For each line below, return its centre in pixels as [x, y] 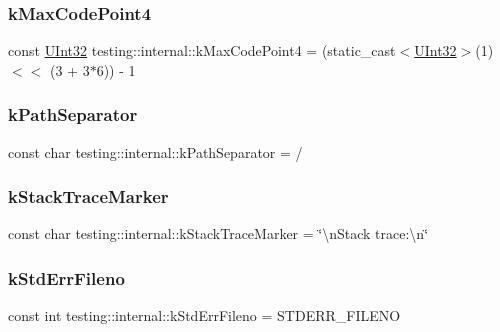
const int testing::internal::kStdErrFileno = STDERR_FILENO [204, 315]
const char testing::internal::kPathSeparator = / [155, 151]
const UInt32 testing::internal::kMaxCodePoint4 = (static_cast [202, 50]
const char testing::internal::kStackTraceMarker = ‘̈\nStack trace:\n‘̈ [218, 233]
